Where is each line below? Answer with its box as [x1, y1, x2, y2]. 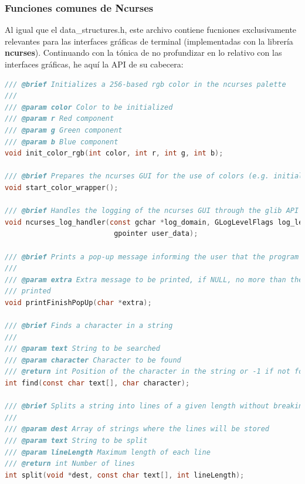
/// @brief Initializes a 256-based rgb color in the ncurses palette [5, 80, 286, 89]
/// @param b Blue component [5, 137, 118, 146]
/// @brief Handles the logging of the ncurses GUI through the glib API [5, 207, 299, 215]
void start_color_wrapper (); [5, 183, 118, 192]
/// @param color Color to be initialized [5, 103, 173, 111]
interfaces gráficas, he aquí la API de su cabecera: [5, 58, 184, 70]
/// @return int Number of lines [5, 459, 135, 468]
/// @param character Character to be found [5, 356, 181, 364]
